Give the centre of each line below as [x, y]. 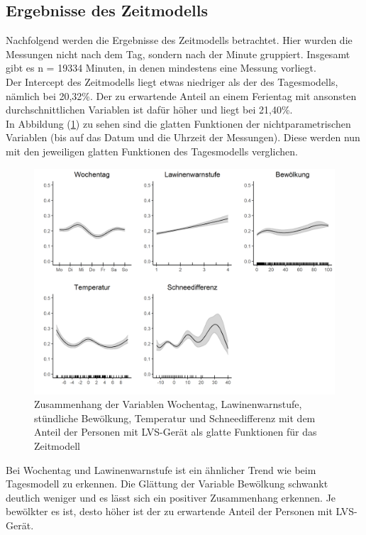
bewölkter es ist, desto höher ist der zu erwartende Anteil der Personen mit [169, 511]
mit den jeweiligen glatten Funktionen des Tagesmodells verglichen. [152, 151]
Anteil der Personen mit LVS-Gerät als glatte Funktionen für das [176, 432]
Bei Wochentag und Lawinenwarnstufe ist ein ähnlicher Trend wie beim [161, 469]
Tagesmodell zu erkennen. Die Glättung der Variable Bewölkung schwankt [167, 484]
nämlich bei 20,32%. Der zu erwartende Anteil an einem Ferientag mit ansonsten [181, 95]
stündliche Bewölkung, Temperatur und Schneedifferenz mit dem [175, 418]
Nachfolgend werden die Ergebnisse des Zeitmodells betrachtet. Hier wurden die [179, 40]
